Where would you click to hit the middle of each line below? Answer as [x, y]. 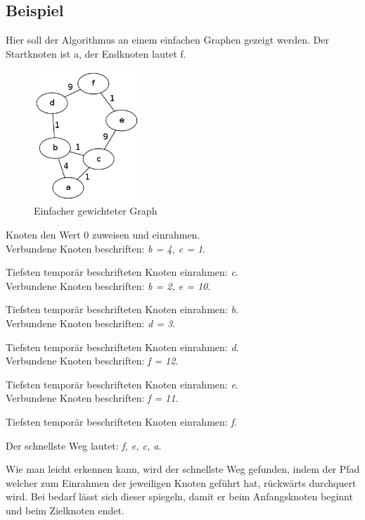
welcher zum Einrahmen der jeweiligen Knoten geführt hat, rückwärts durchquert [181, 482]
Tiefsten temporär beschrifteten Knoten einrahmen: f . [121, 421]
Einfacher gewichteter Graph [96, 211]
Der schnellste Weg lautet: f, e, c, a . [84, 445]
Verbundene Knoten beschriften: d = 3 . [91, 323]
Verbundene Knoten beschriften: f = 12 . [92, 361]
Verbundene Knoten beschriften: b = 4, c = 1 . [105, 248]
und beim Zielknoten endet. [65, 510]
